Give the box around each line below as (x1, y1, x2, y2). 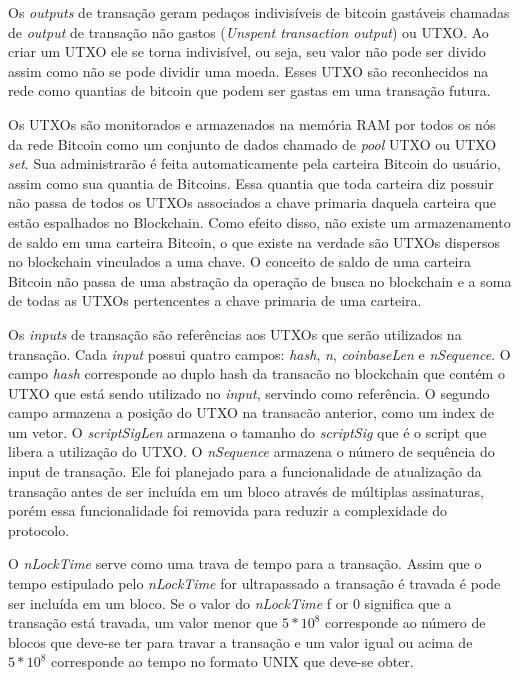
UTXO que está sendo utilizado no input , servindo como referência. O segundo (8, 382, 490, 403)
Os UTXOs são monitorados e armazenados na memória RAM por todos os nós (8, 113, 496, 134)
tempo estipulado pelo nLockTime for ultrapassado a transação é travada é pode (8, 573, 501, 594)
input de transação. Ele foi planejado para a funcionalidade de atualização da (8, 461, 482, 482)
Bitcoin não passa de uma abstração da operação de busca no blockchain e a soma (8, 270, 512, 291)
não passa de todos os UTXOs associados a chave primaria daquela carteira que (8, 192, 496, 213)
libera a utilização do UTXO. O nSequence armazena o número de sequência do (8, 441, 495, 462)
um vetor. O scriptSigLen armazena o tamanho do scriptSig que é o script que (8, 421, 487, 442)
